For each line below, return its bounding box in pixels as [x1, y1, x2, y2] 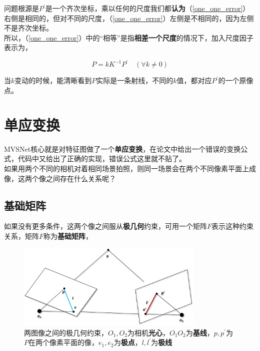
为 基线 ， [185, 327, 214, 337]
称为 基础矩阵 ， [43, 230, 93, 241]
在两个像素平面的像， [28, 337, 98, 347]
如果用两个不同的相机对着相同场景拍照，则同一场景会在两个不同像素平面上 [4, 163, 249, 173]
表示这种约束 [211, 221, 254, 231]
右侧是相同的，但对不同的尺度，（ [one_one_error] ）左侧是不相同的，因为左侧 [4, 13, 254, 23]
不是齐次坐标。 [4, 23, 53, 33]
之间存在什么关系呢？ [45, 173, 116, 183]
